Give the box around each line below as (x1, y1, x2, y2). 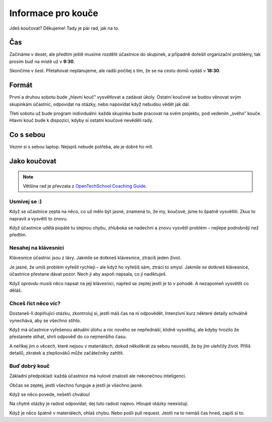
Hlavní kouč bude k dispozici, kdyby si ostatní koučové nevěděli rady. (9, 117, 154, 123)
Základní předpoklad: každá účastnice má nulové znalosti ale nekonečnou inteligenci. (9, 373, 186, 379)
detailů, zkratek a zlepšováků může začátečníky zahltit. (9, 350, 124, 356)
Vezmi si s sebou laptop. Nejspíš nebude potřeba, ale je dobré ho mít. (9, 144, 154, 150)
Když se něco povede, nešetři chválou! (9, 391, 90, 397)
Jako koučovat (9, 157, 56, 165)
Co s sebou (9, 131, 45, 139)
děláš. (9, 287, 22, 294)
